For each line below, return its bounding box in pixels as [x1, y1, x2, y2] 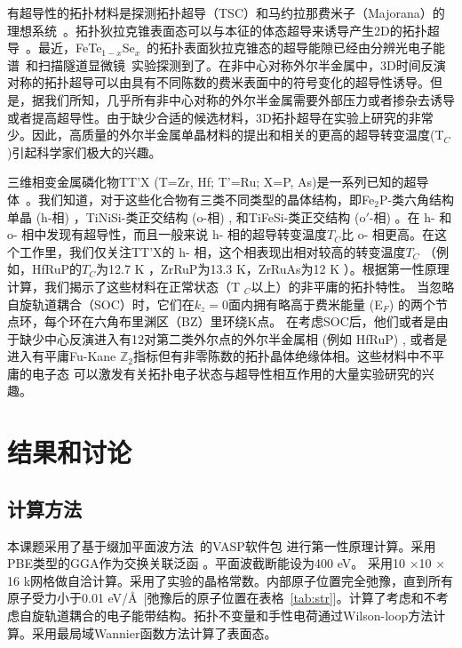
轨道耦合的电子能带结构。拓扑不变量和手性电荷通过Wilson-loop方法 [44, 606, 434, 625]
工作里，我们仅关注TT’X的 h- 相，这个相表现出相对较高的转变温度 [19, 242, 406, 260]
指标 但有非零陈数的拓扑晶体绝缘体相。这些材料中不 [133, 347, 433, 365]
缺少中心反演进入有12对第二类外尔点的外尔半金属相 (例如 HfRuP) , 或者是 [19, 329, 448, 348]
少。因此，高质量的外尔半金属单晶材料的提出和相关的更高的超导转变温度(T [7, 125, 444, 144]
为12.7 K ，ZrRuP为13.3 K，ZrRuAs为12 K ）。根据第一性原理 [96, 260, 450, 278]
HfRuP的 [31, 260, 83, 278]
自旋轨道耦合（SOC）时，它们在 [7, 294, 195, 313]
